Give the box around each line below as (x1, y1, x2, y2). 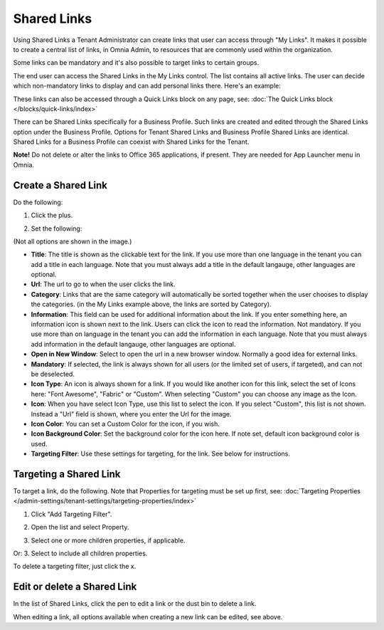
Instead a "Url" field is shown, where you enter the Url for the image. (31, 409, 232, 418)
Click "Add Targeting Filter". (31, 510, 112, 518)
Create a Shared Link (13, 179, 108, 191)
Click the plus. (31, 211, 73, 220)
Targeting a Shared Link (13, 468, 121, 480)
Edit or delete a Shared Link (13, 581, 137, 593)
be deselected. (31, 370, 75, 378)
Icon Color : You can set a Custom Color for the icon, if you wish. (31, 419, 220, 428)
